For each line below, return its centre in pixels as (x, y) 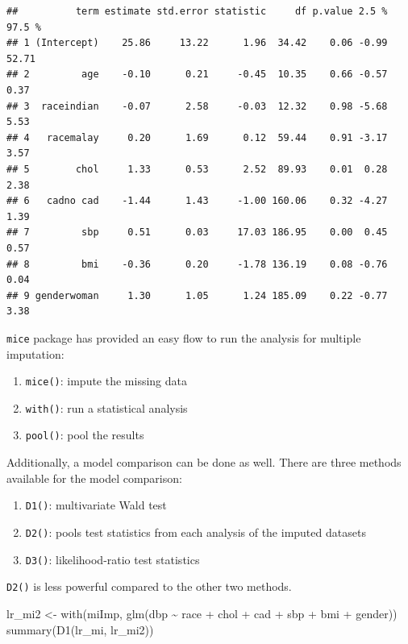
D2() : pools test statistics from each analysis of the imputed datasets (196, 532)
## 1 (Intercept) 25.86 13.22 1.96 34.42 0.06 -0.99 (197, 43)
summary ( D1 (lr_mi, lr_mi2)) (80, 629)
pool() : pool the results (85, 435)
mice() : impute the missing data (106, 381)
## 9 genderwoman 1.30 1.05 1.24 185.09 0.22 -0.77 (197, 295)
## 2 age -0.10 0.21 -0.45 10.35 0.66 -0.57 (197, 75)
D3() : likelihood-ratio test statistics (112, 559)
